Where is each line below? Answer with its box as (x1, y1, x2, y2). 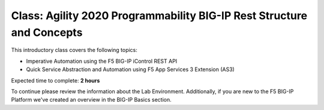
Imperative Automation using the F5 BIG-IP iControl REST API (26, 57, 178, 65)
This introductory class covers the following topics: (11, 47, 138, 54)
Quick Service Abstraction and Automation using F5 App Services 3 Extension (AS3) (26, 66, 235, 73)
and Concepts (11, 26, 83, 39)
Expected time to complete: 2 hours (11, 77, 100, 84)
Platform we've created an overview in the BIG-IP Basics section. (11, 96, 172, 103)
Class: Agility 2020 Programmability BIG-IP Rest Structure (11, 9, 308, 22)
